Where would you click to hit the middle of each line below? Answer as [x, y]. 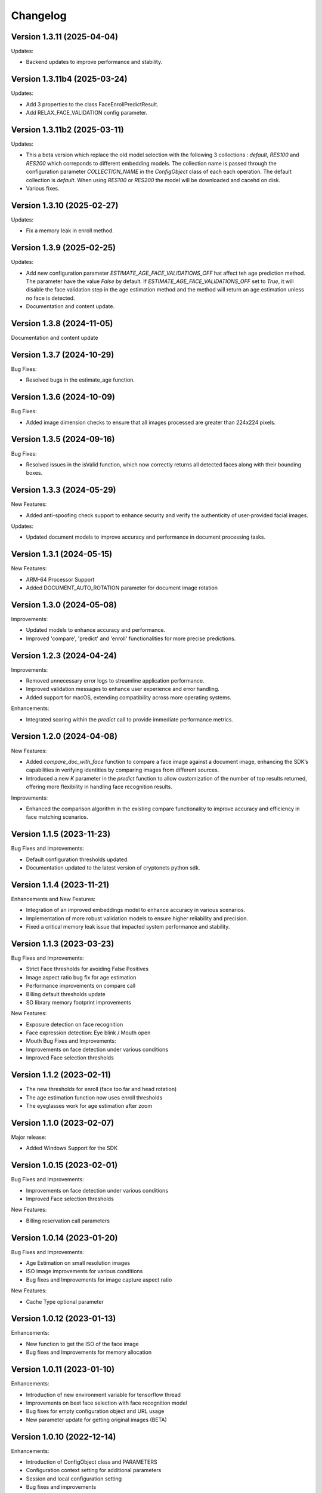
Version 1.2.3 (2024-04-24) [64, 655]
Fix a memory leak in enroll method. [70, 231]
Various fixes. [43, 188]
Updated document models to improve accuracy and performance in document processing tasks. [145, 537]
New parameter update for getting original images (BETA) [96, 1420]
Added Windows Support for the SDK [72, 1148]
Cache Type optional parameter [65, 1301]
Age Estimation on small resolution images [78, 1263]
